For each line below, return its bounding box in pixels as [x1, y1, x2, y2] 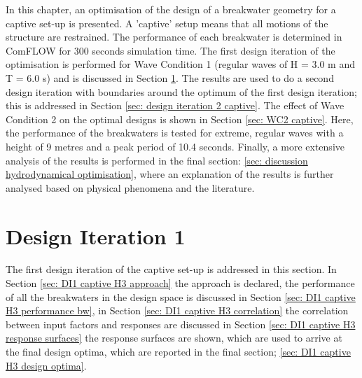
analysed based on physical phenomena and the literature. [6, 180, 255, 195]
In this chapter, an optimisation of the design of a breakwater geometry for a [6, 2, 336, 16]
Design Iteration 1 [6, 221, 186, 250]
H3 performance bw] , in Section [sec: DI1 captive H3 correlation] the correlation [6, 303, 349, 318]
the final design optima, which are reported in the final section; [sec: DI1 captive [6, 344, 351, 358]
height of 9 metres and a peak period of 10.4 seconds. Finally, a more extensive [6, 139, 344, 153]
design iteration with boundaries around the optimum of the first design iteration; [6, 84, 357, 99]
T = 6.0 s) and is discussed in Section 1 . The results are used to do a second [6, 70, 334, 85]
